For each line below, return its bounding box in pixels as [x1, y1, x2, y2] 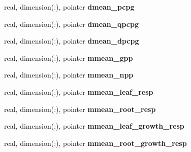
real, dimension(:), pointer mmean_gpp [4, 52, 133, 63]
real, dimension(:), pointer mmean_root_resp [4, 103, 156, 114]
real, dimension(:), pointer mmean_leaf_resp [4, 86, 153, 97]
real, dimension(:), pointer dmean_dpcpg [4, 35, 139, 46]
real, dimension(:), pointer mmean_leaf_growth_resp [4, 121, 184, 131]
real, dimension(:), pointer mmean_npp [4, 69, 134, 80]
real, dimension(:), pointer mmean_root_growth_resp [4, 137, 187, 148]
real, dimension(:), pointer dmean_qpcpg [4, 18, 139, 29]
